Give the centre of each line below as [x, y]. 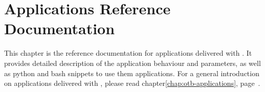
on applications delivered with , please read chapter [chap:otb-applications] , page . [132, 83]
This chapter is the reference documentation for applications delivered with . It [128, 53]
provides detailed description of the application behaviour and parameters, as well [132, 63]
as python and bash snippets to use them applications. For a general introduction [132, 73]
